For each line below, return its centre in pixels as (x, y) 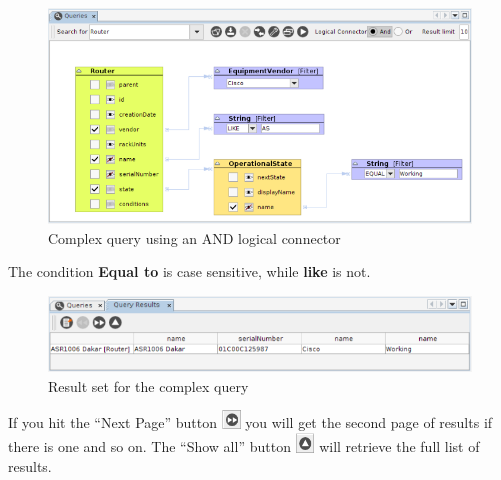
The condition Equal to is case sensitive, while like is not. (189, 271)
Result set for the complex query (148, 385)
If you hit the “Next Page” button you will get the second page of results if (250, 422)
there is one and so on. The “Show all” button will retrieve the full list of (244, 446)
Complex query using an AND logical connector (194, 237)
